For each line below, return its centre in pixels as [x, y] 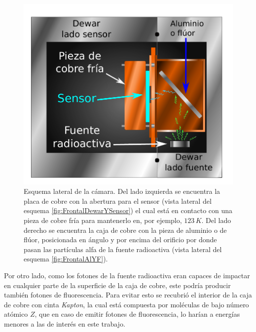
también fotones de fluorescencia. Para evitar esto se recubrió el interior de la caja [128, 295]
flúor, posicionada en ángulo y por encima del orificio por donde [120, 240]
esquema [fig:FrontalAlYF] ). [66, 259]
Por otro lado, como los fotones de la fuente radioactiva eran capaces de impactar [127, 275]
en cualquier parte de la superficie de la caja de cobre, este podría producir [117, 285]
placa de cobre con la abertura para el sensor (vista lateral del [118, 201]
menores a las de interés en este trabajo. [65, 323]
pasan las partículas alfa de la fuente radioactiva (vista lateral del [123, 249]
